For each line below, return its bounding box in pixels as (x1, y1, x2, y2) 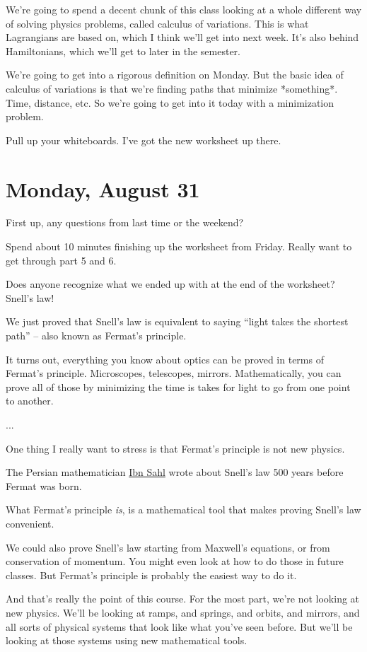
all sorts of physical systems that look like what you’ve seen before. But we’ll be (6, 619, 353, 634)
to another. (6, 393, 54, 408)
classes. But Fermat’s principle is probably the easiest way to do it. (6, 567, 297, 582)
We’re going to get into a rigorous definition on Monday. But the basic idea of (6, 67, 344, 82)
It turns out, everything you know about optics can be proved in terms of (6, 351, 324, 366)
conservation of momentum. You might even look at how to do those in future (6, 554, 344, 569)
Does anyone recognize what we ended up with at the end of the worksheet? (6, 276, 335, 291)
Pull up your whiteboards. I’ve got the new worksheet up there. (6, 132, 281, 147)
